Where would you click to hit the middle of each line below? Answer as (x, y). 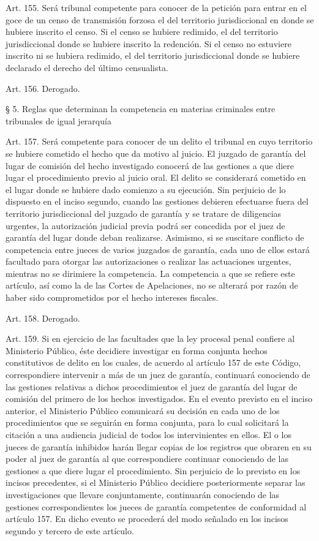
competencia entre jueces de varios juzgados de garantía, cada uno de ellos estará (158, 249)
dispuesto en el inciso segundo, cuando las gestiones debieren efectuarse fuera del (157, 201)
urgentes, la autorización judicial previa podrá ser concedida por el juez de (145, 225)
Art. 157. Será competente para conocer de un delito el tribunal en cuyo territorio (159, 141)
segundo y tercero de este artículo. (70, 530)
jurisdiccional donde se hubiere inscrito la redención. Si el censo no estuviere (148, 43)
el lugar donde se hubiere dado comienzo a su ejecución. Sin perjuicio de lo (146, 189)
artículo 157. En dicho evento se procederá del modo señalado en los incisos (147, 519)
